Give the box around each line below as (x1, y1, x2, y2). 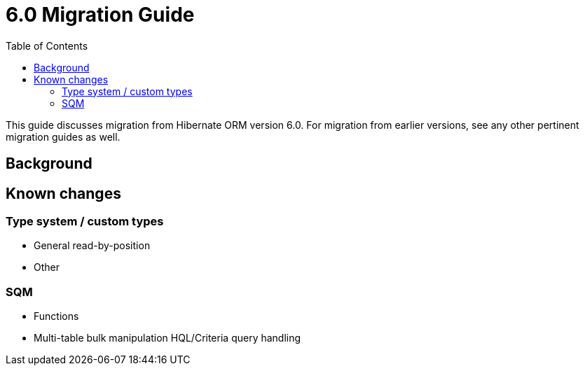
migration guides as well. (6, 130, 121, 143)
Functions (34, 310, 79, 323)
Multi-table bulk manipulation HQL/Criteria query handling (34, 332, 301, 344)
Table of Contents (6, 39, 88, 52)
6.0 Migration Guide (6, 3, 195, 27)
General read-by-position (34, 239, 151, 252)
